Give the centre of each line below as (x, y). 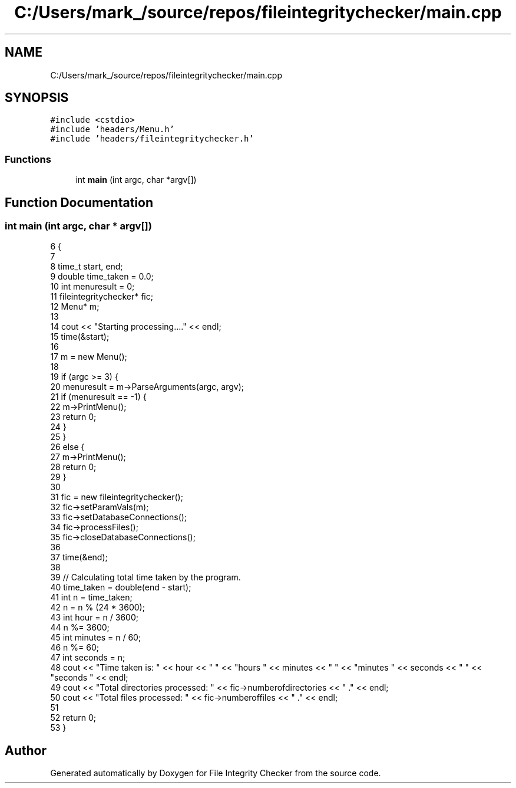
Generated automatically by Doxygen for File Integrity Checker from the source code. (216, 773)
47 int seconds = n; (88, 658)
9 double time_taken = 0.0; (102, 277)
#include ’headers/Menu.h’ (113, 129)
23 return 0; (73, 417)
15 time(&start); (80, 337)
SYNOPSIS (37, 98)
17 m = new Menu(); (89, 357)
